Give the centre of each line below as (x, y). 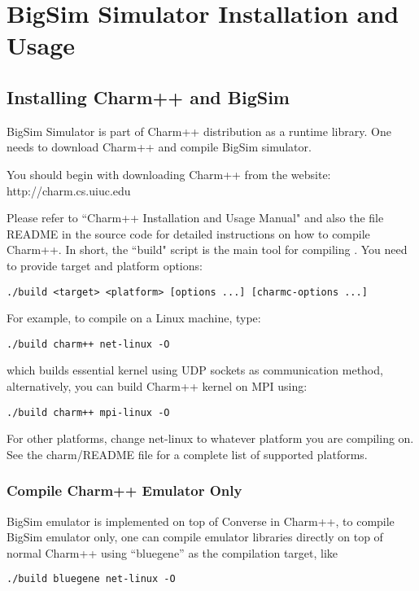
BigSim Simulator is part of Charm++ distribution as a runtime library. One (199, 131)
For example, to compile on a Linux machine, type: (134, 318)
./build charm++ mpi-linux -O (88, 412)
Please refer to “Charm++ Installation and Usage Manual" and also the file (195, 218)
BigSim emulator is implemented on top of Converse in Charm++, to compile (201, 521)
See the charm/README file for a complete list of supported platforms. (187, 454)
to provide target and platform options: (105, 265)
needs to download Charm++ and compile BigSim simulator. (159, 147)
